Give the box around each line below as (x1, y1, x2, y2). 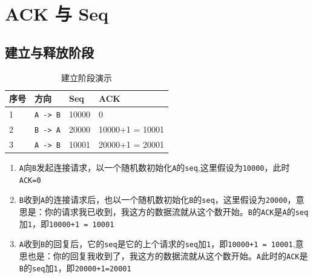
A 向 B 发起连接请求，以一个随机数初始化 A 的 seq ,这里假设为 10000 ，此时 (19, 161, 290, 173)
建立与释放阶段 (5, 42, 94, 61)
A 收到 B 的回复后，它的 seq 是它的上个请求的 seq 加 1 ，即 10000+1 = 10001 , (19, 237, 295, 250)
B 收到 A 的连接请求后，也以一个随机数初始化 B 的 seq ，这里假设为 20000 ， (19, 193, 296, 206)
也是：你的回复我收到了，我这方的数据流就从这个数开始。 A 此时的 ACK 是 (27, 249, 308, 262)
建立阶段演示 (61, 71, 113, 84)
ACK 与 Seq (5, 1, 109, 26)
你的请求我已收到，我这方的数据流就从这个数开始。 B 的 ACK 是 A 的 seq (44, 205, 309, 217)
